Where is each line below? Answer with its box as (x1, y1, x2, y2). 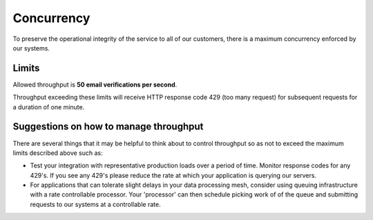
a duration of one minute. (12, 102, 85, 111)
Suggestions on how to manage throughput (12, 121, 204, 133)
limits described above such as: (12, 149, 103, 157)
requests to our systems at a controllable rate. (30, 200, 162, 208)
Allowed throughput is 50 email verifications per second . (12, 80, 178, 89)
